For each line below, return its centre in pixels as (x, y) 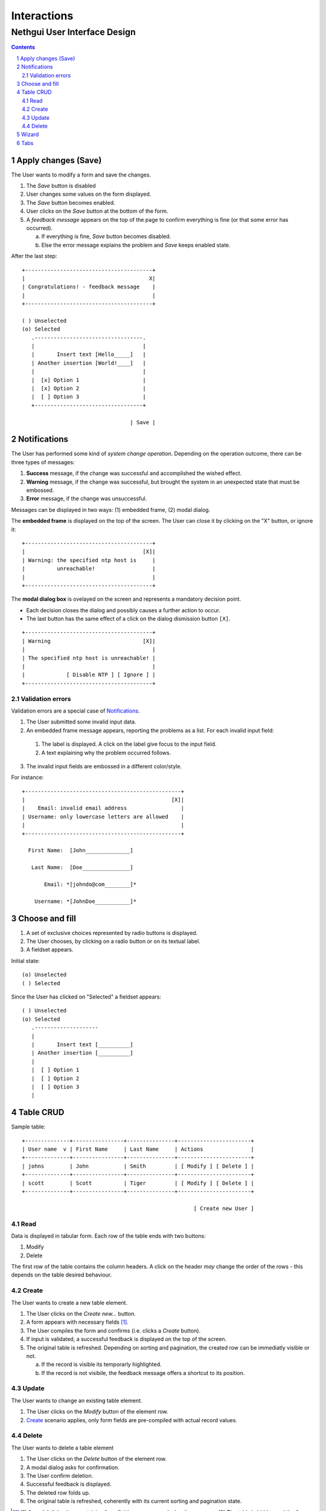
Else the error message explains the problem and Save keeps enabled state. (136, 245)
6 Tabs (25, 143)
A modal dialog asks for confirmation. (73, 1467)
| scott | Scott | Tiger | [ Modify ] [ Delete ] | (138, 1183)
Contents (23, 47)
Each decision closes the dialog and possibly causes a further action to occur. (123, 610)
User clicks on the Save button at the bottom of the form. (97, 211)
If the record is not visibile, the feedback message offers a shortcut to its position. (143, 1373)
